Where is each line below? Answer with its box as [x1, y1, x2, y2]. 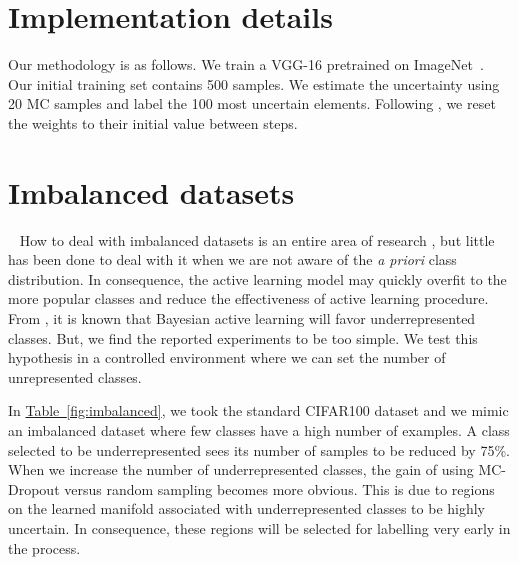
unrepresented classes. [8, 366, 142, 387]
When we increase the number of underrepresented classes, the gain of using [8, 459, 474, 480]
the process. [8, 537, 81, 558]
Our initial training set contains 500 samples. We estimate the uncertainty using [8, 73, 500, 94]
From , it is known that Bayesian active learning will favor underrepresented [8, 308, 476, 328]
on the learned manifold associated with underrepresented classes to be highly [8, 498, 486, 519]
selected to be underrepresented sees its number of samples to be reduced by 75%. [8, 439, 510, 460]
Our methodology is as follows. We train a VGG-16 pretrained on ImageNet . [8, 54, 484, 75]
